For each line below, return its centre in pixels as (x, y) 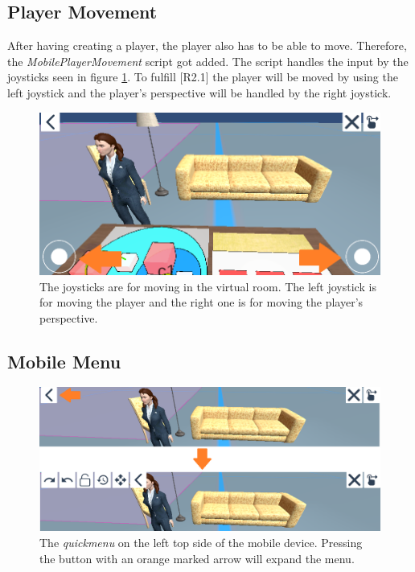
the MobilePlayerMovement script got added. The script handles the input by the (208, 61)
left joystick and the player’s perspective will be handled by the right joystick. (199, 92)
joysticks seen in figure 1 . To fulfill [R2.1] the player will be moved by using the (203, 77)
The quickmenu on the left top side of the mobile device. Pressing (201, 542)
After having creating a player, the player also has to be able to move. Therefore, (207, 45)
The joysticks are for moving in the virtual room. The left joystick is (208, 286)
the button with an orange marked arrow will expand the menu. (197, 558)
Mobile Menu (64, 361)
